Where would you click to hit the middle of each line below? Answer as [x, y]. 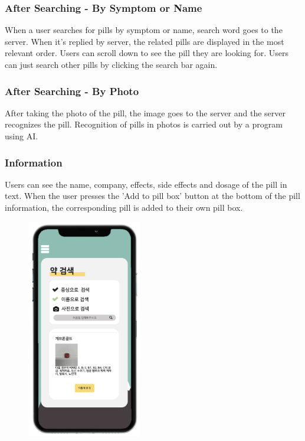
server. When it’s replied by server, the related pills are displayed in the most [145, 41]
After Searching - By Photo [72, 91]
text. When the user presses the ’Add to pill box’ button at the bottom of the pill [152, 196]
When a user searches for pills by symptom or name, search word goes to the [144, 30]
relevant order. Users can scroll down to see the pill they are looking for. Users [147, 53]
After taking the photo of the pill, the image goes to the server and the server [145, 112]
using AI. [22, 136]
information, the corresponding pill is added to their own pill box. [124, 207]
